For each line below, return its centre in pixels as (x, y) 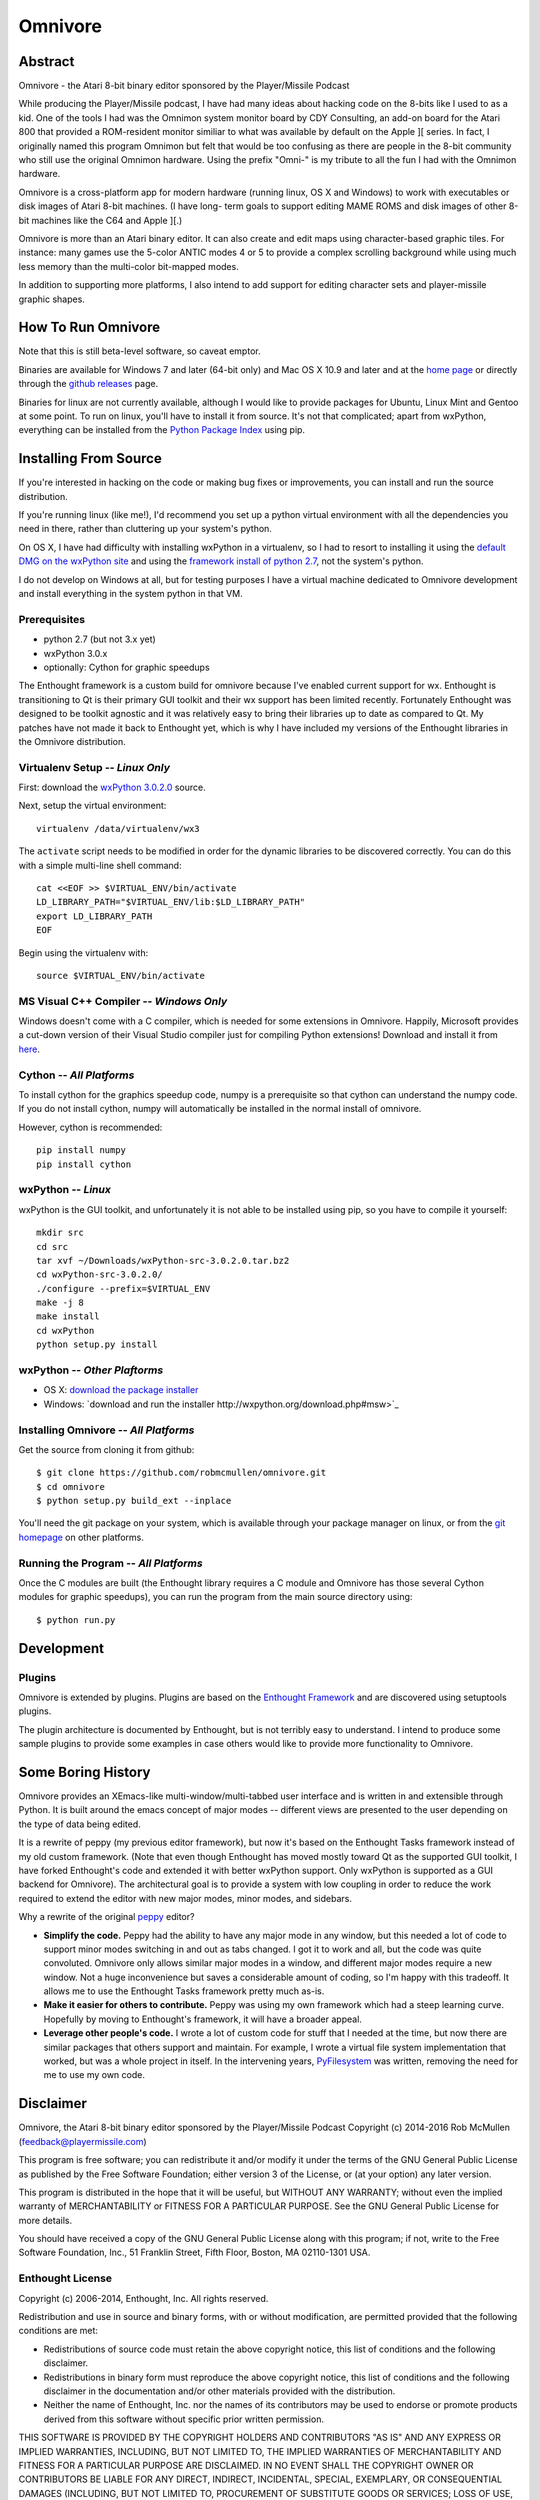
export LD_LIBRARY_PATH (94, 916)
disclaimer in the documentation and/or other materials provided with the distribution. (219, 2391)
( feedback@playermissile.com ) (82, 2141)
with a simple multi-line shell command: (100, 865)
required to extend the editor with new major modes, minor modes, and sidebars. (185, 1898)
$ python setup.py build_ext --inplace (134, 1501)
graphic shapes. (51, 299)
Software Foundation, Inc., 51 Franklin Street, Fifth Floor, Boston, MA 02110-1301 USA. (194, 2252)
